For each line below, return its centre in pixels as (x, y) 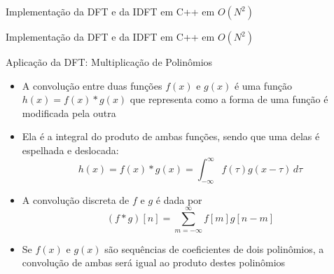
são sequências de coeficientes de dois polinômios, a (214, 248)
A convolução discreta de (76, 199)
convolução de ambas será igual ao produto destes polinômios (154, 262)
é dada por (179, 199)
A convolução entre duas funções (92, 85)
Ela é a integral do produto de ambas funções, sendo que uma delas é (171, 136)
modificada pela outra (69, 112)
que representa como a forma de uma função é (229, 99)
